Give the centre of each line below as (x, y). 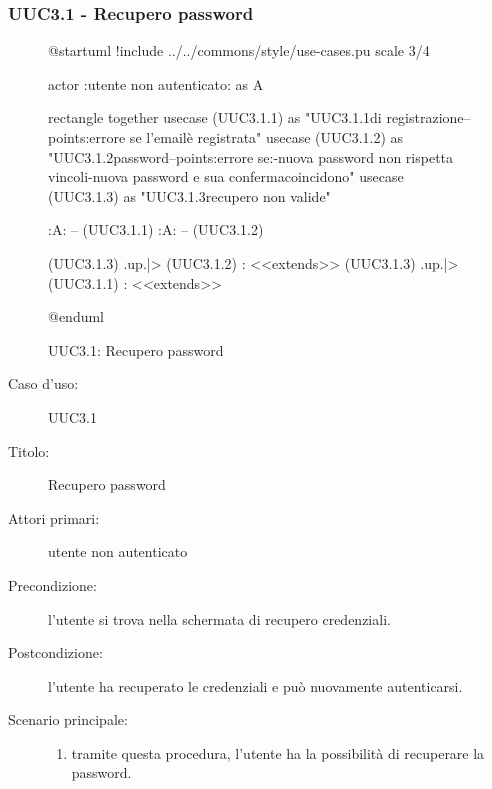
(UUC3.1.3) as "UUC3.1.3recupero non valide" (189, 195)
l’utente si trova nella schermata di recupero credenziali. (219, 618)
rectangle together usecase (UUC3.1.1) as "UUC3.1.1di (215, 117)
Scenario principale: (68, 719)
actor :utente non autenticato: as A (156, 83)
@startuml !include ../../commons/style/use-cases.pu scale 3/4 (239, 50)
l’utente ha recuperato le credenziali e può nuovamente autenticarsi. (255, 685)
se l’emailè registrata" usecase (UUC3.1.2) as (266, 137)
